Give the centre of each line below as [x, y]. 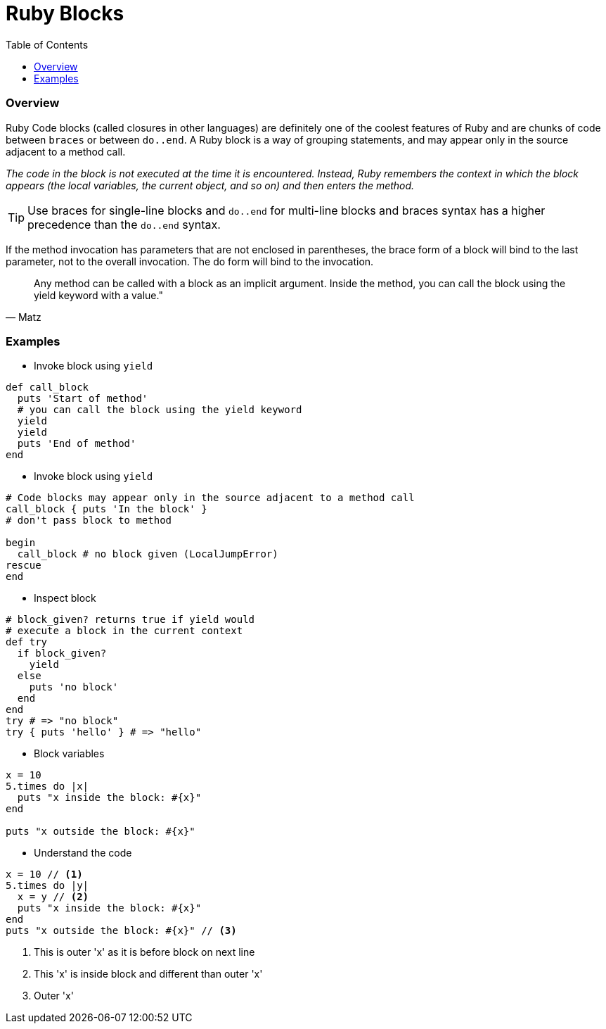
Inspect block [65, 598]
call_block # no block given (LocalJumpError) [148, 554]
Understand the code [83, 853]
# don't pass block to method [89, 520]
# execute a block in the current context [124, 631]
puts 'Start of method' [83, 399]
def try [27, 642]
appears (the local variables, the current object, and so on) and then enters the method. [210, 185]
